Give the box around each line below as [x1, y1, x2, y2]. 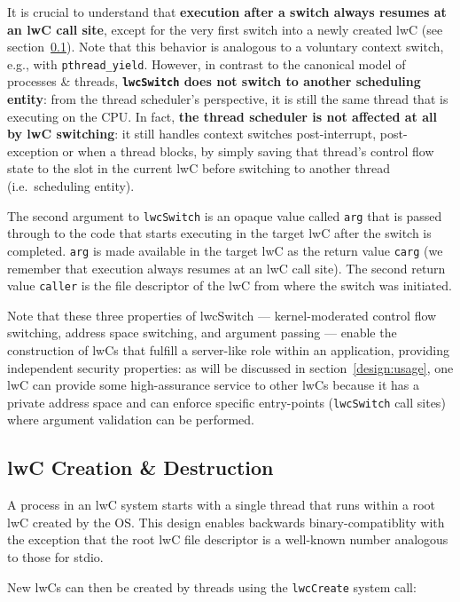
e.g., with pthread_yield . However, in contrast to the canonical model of [7, 54, 406, 73]
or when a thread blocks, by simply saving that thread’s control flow [62, 141, 434, 160]
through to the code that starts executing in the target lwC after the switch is [7, 224, 432, 242]
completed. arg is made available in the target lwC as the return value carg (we [7, 241, 443, 259]
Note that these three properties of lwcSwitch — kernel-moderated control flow [7, 305, 437, 324]
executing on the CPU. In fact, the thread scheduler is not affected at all [7, 107, 437, 125]
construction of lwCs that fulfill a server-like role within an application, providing [7, 341, 450, 359]
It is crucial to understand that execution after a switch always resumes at [7, 3, 447, 20]
